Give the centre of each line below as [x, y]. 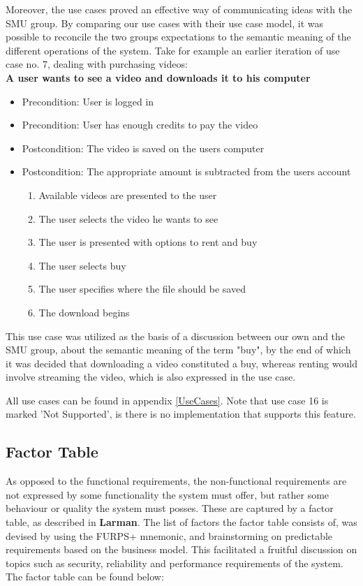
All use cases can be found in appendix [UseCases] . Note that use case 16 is [167, 400]
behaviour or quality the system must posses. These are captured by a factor [170, 508]
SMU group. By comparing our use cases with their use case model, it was [164, 23]
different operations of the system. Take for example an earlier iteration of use [173, 50]
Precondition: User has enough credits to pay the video [140, 125]
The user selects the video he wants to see [128, 218]
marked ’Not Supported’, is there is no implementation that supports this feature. [181, 414]
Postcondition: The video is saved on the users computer [143, 148]
